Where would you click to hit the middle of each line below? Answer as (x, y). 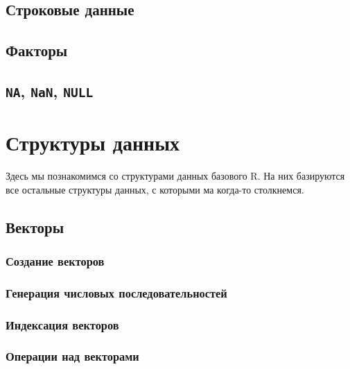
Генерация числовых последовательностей (116, 292)
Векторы (35, 226)
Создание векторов (55, 260)
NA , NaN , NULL (50, 91)
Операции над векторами (72, 356)
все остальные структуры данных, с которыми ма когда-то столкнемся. (155, 189)
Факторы (37, 50)
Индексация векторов (62, 324)
